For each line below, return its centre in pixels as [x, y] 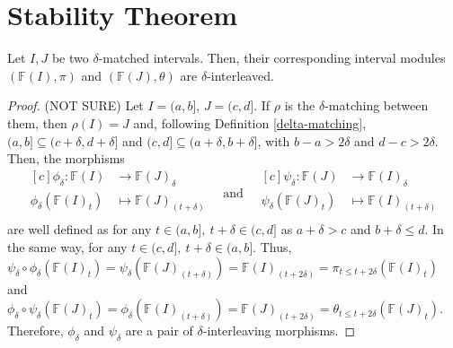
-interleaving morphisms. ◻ [279, 331]
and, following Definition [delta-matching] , [250, 122]
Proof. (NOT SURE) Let [75, 105]
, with [274, 140]
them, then [37, 122]
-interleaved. [240, 75]
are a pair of [159, 331]
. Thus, [272, 247]
